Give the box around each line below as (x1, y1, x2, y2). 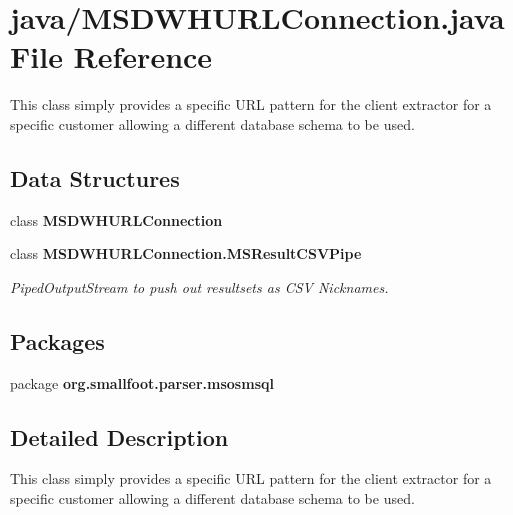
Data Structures (10, 162, 180, 193)
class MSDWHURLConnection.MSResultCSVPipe (10, 243, 362, 264)
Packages (10, 325, 105, 356)
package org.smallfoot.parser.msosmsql (10, 372, 274, 393)
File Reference (10, 36, 213, 77)
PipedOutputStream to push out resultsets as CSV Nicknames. (10, 276, 389, 297)
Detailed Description (10, 421, 229, 452)
